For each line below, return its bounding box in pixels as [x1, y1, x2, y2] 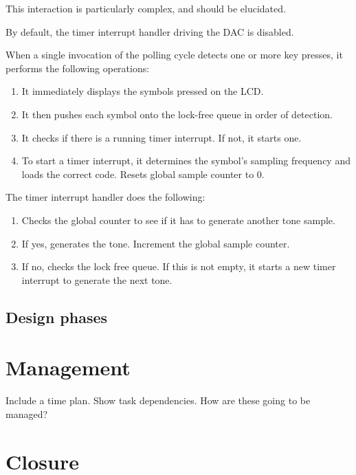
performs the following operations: [5, 60, 150, 75]
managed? [5, 406, 48, 421]
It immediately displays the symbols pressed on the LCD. [21, 84, 264, 98]
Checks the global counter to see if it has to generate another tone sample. [21, 212, 335, 227]
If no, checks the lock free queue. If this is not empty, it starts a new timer [21, 259, 336, 274]
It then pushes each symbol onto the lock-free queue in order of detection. [21, 107, 333, 121]
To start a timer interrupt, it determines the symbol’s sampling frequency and [21, 153, 351, 168]
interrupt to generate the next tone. [21, 272, 173, 287]
